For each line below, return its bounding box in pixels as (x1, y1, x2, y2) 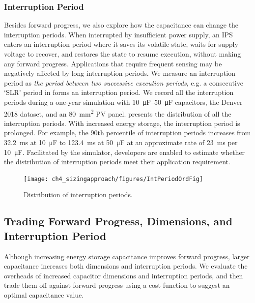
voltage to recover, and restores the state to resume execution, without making (4, 49, 241, 59)
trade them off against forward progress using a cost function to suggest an (4, 280, 230, 290)
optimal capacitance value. (4, 290, 84, 300)
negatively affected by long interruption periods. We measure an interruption (4, 68, 235, 78)
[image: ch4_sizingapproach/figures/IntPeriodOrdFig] (24, 175, 203, 182)
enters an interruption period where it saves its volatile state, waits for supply (4, 39, 238, 49)
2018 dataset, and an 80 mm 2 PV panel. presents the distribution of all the (4, 107, 231, 119)
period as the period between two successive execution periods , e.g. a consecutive (4, 77, 243, 88)
